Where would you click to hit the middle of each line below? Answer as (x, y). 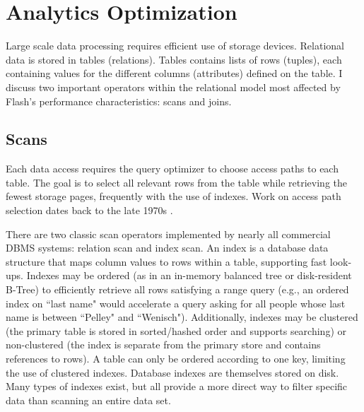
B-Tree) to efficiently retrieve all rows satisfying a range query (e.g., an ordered (177, 289)
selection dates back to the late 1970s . (89, 210)
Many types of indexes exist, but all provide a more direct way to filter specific (177, 386)
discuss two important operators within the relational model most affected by (173, 87)
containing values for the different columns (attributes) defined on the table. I (174, 73)
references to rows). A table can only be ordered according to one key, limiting (176, 359)
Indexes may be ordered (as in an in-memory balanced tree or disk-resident (189, 275)
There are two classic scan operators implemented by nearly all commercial (168, 234)
